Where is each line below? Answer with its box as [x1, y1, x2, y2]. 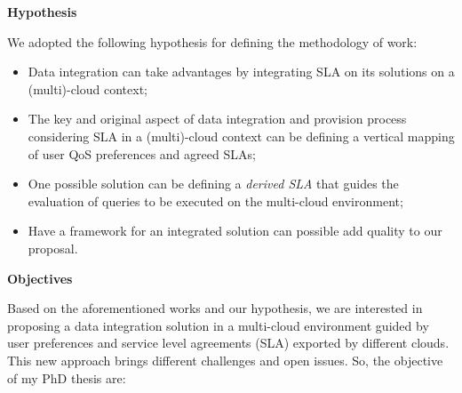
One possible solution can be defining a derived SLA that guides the [28, 174, 399, 193]
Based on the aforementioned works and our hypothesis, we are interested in [7, 299, 423, 317]
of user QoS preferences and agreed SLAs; [28, 144, 256, 163]
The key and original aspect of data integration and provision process [28, 109, 407, 128]
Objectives [7, 269, 73, 287]
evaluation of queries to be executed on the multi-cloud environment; [28, 191, 403, 210]
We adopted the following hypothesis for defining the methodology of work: [7, 32, 418, 51]
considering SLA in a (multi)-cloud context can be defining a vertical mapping [28, 126, 455, 145]
